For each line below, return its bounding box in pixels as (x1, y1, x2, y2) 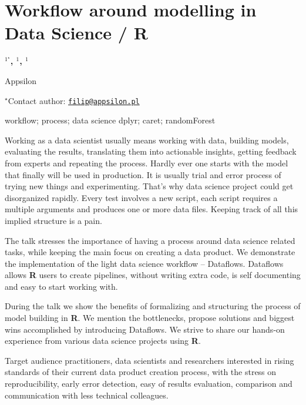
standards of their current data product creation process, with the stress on (5, 366, 277, 378)
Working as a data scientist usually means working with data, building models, (5, 133, 289, 146)
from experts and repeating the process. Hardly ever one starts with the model (5, 156, 288, 169)
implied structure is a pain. (5, 214, 102, 226)
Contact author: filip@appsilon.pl (8, 94, 140, 106)
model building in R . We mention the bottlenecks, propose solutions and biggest (5, 312, 295, 324)
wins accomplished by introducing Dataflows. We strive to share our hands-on (5, 323, 285, 335)
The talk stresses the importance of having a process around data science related (5, 234, 295, 246)
